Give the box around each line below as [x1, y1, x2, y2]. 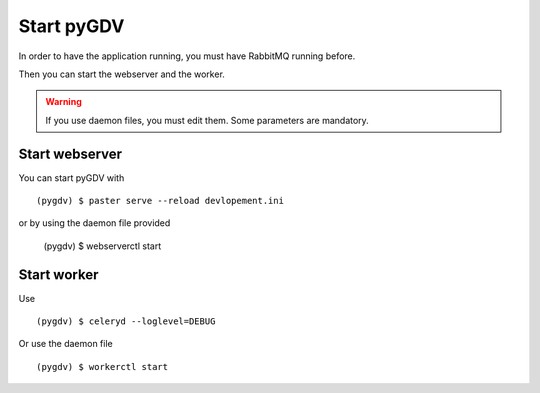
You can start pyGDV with [18, 171, 125, 184]
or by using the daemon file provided [18, 217, 171, 229]
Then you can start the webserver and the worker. [18, 68, 225, 80]
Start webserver [18, 145, 123, 162]
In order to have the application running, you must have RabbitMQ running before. [18, 50, 356, 62]
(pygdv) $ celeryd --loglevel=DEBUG [36, 316, 216, 327]
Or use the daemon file [18, 338, 114, 350]
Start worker [18, 266, 99, 283]
